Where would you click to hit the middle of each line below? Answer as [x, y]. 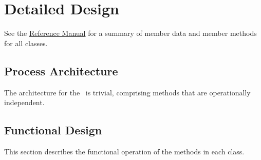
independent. [24, 102]
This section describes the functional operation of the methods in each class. [124, 151]
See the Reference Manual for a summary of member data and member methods [130, 33]
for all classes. [26, 43]
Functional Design [53, 130]
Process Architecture [61, 71]
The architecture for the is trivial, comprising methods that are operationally [127, 92]
